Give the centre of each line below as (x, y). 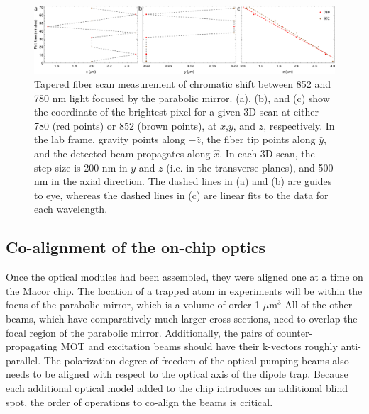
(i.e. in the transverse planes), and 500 (250, 167)
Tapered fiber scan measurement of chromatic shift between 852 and (183, 84)
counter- (294, 332)
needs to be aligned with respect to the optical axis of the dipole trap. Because (177, 374)
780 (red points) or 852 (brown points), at (126, 125)
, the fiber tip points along (258, 139)
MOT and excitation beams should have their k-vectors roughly (199, 346)
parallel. (23, 360)
